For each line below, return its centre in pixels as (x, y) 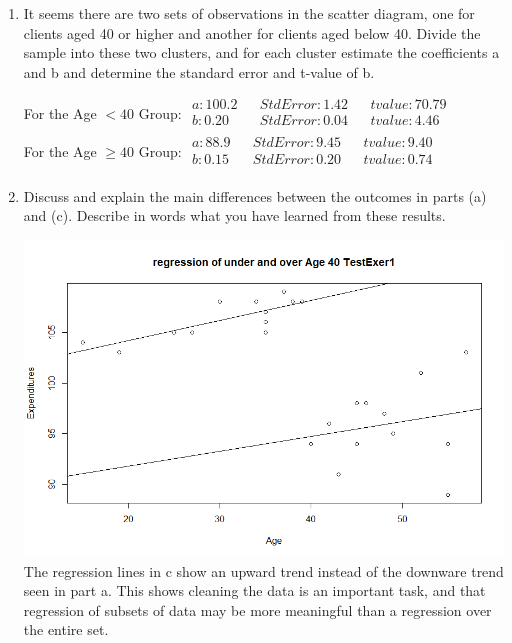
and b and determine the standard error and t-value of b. (199, 71)
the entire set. (66, 629)
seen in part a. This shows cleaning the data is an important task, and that (254, 590)
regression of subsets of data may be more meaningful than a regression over (257, 609)
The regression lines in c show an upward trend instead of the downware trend (263, 570)
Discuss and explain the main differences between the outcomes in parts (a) (255, 195)
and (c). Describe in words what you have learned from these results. (234, 215)
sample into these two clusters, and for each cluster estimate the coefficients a (261, 52)
